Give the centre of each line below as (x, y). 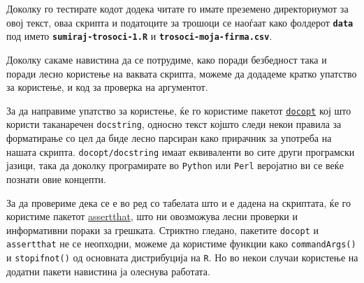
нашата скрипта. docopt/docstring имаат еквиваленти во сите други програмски (181, 151)
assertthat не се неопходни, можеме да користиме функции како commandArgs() (181, 244)
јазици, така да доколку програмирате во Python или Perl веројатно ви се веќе (175, 165)
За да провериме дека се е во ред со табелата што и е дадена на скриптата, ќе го (179, 202)
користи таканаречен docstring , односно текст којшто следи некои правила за (174, 124)
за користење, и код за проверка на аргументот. (107, 87)
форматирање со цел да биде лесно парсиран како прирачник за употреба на (169, 138)
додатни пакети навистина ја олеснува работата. (108, 271)
